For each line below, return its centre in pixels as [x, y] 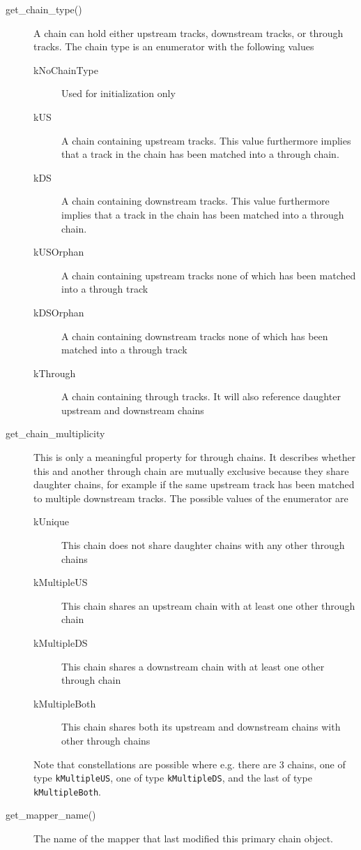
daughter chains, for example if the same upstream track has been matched [194, 484]
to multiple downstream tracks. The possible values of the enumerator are [191, 498]
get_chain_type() [44, 9]
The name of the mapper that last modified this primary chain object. [184, 838]
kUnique [51, 521]
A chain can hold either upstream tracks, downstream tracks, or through [189, 32]
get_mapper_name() [51, 815]
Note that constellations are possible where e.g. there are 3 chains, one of [190, 764]
